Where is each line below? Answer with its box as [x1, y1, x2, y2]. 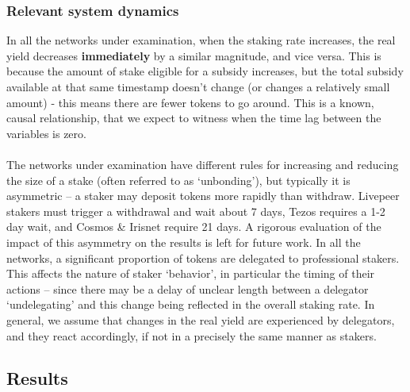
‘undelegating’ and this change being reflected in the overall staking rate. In [6, 296, 375, 313]
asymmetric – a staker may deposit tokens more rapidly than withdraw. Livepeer [6, 187, 400, 204]
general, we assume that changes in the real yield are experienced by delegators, [6, 311, 395, 328]
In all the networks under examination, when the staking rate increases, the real [6, 32, 396, 48]
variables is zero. [6, 125, 86, 141]
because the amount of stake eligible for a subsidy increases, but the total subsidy [6, 63, 404, 79]
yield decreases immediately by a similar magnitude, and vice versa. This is [6, 47, 381, 63]
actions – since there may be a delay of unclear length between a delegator [6, 280, 369, 297]
